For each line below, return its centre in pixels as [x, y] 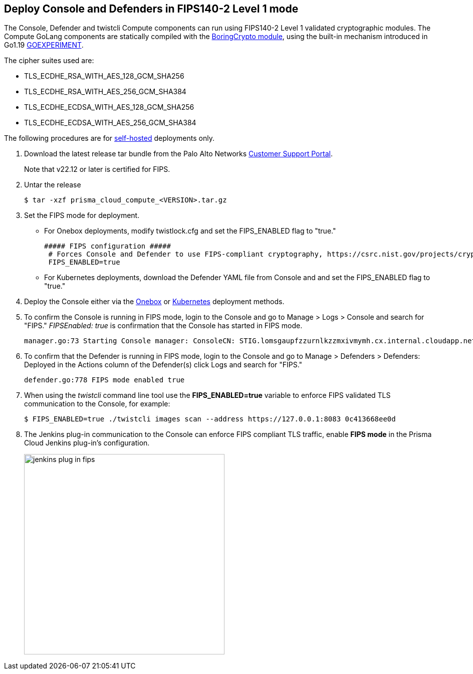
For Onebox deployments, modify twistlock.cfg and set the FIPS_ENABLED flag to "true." [190, 231]
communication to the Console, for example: [97, 404]
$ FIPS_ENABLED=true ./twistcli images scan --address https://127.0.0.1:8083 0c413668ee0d [210, 419]
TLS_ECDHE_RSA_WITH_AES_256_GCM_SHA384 [105, 92]
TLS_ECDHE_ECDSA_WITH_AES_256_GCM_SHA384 [110, 123]
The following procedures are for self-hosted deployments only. [109, 138]
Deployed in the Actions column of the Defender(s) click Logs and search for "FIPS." [163, 365]
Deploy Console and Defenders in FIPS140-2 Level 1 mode [151, 9]
